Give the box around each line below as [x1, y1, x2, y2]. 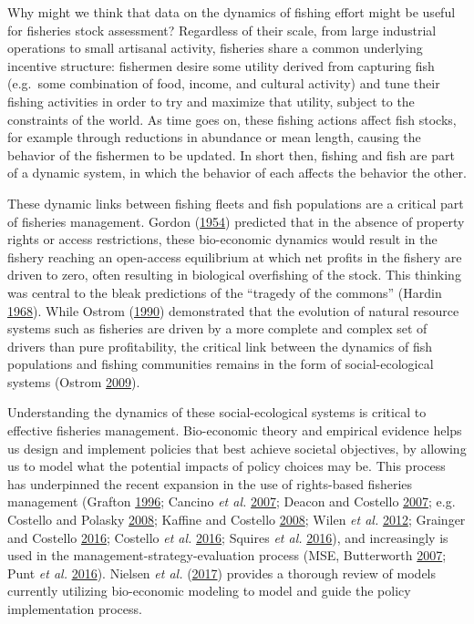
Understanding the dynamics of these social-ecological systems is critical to [7, 403, 427, 422]
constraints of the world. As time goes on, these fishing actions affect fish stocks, [7, 109, 457, 128]
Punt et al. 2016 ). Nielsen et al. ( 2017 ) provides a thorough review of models [7, 563, 437, 582]
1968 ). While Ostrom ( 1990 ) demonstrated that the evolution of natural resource [7, 301, 459, 320]
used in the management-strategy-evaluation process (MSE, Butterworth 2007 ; [7, 546, 447, 565]
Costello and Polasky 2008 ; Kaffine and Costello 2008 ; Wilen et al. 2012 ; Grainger [7, 510, 466, 529]
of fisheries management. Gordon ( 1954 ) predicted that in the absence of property [7, 211, 465, 230]
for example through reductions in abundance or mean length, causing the [7, 128, 421, 147]
